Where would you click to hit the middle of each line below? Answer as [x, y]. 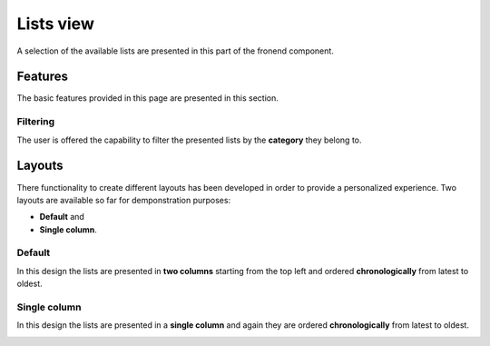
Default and [62, 217]
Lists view [55, 24]
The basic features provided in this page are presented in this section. [147, 98]
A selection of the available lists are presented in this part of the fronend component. [176, 51]
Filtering [35, 122]
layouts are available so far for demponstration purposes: [124, 200]
